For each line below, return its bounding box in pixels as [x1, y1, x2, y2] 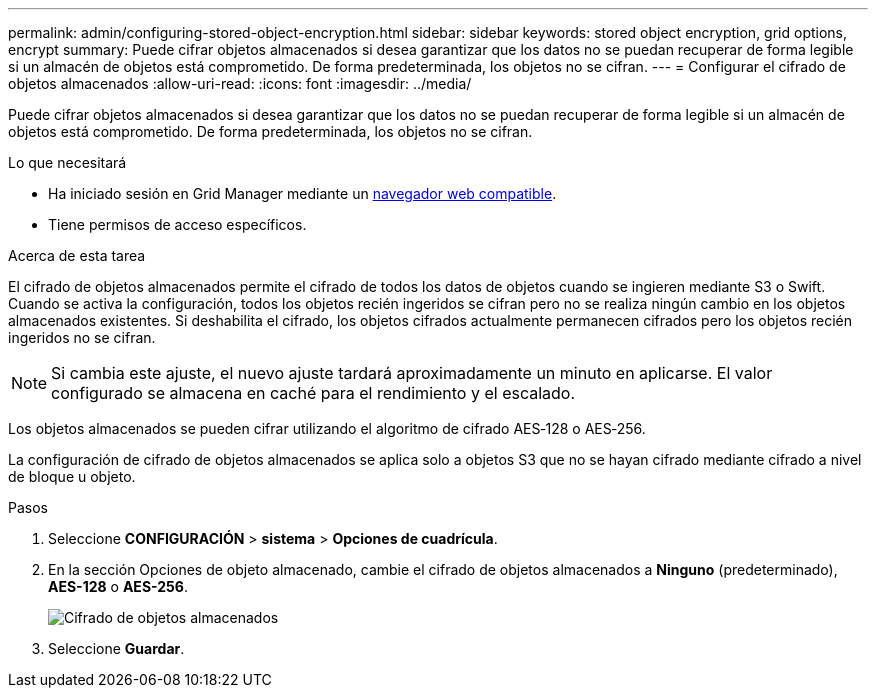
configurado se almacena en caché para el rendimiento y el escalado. [51, 383, 576, 403]
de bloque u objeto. [8, 468, 136, 485]
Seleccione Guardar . [48, 640, 185, 657]
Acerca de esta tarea [8, 247, 146, 264]
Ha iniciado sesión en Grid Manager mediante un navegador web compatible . [48, 185, 557, 202]
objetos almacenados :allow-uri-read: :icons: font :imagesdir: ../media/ [8, 75, 472, 92]
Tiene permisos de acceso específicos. [48, 216, 307, 233]
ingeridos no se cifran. [8, 329, 156, 346]
